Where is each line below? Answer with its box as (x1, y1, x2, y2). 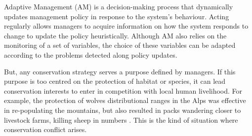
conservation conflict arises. (4, 124, 87, 135)
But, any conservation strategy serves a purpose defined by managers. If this (4, 66, 236, 76)
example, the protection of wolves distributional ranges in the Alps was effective (4, 95, 246, 105)
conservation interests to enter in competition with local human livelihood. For (4, 85, 243, 96)
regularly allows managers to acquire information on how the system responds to (4, 21, 249, 31)
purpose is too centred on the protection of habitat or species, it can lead (4, 76, 226, 86)
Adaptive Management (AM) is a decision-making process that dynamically (4, 1, 233, 11)
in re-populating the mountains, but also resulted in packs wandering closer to (4, 104, 241, 115)
